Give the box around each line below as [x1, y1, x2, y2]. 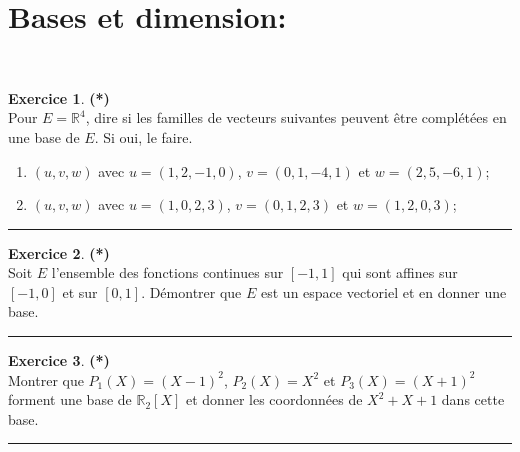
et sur [62, 281, 98, 302]
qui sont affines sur [342, 262, 458, 283]
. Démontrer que [141, 281, 242, 302]
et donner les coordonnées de [185, 389, 363, 410]
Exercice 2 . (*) [8, 242, 110, 263]
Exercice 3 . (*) [8, 350, 110, 371]
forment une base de [8, 389, 132, 410]
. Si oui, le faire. [94, 126, 193, 147]
